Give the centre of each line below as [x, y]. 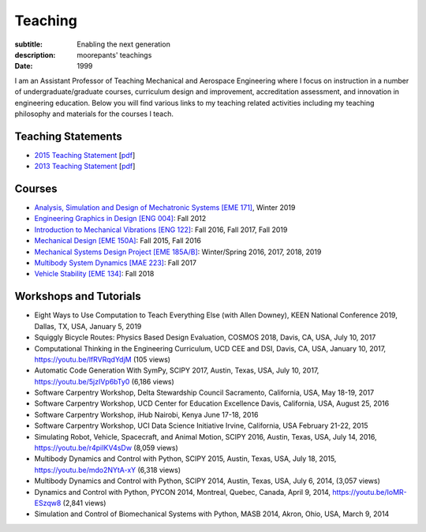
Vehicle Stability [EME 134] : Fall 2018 [94, 274]
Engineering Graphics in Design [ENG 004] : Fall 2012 [120, 219]
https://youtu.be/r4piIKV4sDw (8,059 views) [106, 448]
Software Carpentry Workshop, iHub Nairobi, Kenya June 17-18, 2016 [146, 414]
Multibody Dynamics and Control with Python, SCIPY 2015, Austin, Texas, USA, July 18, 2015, [185, 459]
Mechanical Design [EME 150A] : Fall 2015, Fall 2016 [118, 241]
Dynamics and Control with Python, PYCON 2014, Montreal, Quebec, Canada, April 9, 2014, [183, 492]
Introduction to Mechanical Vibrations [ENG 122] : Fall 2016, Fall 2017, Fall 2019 [161, 230]
